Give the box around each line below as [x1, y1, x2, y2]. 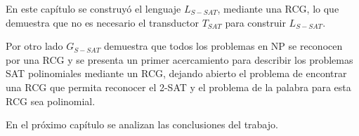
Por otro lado [6, 39, 63, 53]
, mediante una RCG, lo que [217, 1, 339, 15]
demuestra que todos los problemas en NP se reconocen [103, 39, 343, 53]
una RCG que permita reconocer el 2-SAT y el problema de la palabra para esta [6, 79, 351, 94]
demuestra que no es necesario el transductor [6, 15, 199, 29]
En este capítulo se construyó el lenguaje [6, 1, 181, 15]
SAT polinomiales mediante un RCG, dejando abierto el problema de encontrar [6, 66, 347, 81]
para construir [225, 15, 286, 29]
